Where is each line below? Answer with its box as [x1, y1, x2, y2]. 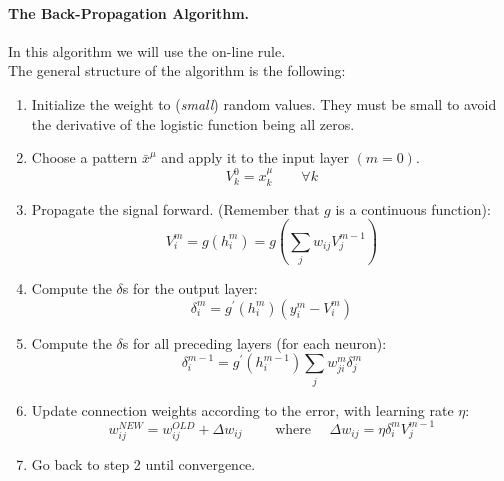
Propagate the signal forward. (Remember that [31, 198, 320, 219]
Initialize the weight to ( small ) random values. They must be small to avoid [31, 93, 497, 114]
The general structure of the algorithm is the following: [8, 60, 346, 81]
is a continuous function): [335, 198, 491, 219]
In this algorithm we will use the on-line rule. [8, 40, 286, 61]
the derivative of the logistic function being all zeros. [31, 113, 355, 134]
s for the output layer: [122, 278, 258, 298]
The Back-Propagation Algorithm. [8, 2, 250, 23]
